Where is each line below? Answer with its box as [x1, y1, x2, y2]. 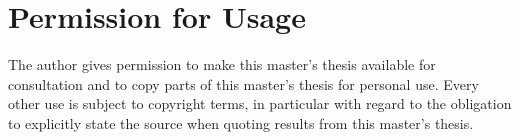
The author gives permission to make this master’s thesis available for [8, 54, 436, 75]
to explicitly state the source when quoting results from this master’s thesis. [8, 112, 474, 133]
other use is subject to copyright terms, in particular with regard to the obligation [8, 93, 512, 114]
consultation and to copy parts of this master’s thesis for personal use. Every [8, 73, 479, 94]
